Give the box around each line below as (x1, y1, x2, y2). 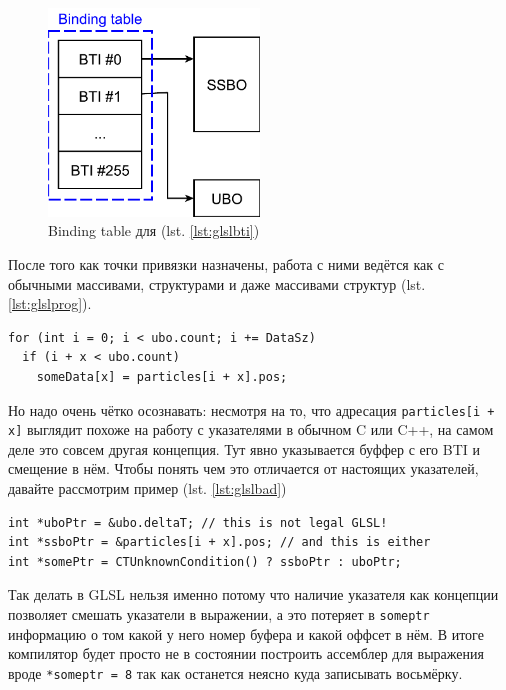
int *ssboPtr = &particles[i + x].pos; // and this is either (8, 535, 431, 550)
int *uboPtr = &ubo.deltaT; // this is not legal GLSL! (8, 515, 388, 530)
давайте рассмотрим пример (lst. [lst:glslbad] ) (8, 478, 287, 499)
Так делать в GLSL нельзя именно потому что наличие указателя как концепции (8, 584, 499, 605)
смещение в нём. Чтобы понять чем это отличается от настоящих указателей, (8, 458, 479, 479)
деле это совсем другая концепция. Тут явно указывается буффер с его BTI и (8, 438, 481, 459)
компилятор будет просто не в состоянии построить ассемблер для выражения (8, 643, 484, 664)
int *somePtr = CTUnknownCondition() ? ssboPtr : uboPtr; (8, 554, 402, 569)
